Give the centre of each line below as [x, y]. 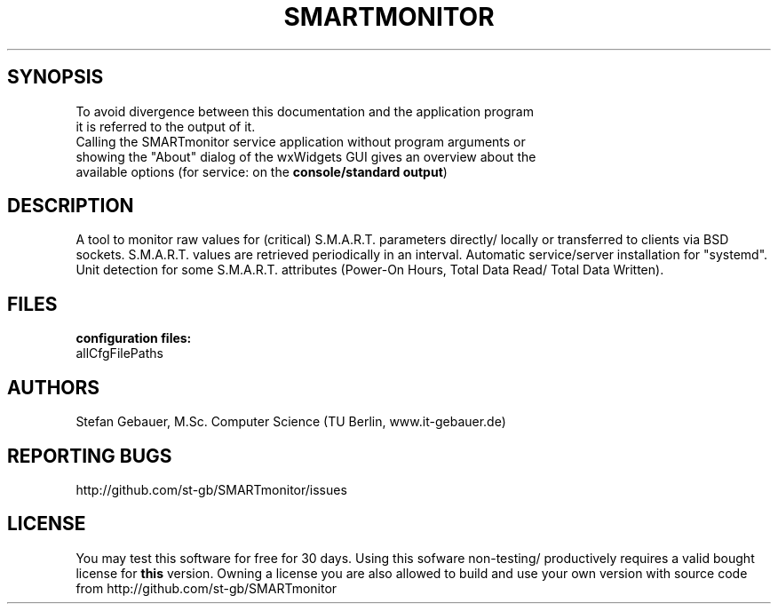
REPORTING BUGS [90, 456]
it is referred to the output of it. [166, 126]
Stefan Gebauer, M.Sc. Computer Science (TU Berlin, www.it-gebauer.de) [291, 422]
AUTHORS [54, 387]
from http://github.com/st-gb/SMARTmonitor [206, 588]
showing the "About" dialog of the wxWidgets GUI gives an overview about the [306, 156]
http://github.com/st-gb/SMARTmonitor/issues [211, 489]
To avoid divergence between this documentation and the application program [305, 111]
